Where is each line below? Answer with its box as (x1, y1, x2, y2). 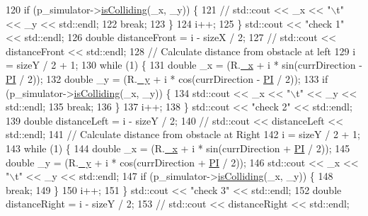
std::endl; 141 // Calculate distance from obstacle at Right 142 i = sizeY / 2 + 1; (6, 127, 361, 142)
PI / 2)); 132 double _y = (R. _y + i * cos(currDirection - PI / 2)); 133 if (6, 71, 328, 86)
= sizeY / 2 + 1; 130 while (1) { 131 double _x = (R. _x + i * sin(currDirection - (6, 57, 362, 72)
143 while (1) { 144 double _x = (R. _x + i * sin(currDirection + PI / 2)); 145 (6, 140, 350, 155)
